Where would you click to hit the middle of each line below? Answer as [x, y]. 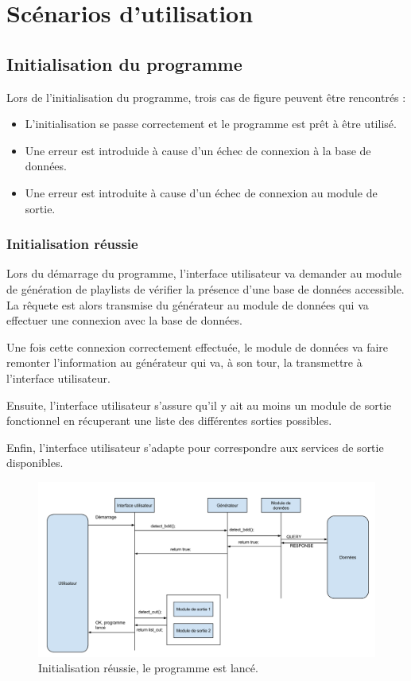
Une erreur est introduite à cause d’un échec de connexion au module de [201, 192]
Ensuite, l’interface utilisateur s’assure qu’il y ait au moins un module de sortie [199, 405]
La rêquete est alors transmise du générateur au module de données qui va [188, 304]
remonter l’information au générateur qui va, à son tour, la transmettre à [184, 362]
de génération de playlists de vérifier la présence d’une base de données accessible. [205, 288]
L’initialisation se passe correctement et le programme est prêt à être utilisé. [211, 124]
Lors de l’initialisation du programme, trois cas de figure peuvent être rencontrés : [206, 97]
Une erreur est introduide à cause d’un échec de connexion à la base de [198, 150]
